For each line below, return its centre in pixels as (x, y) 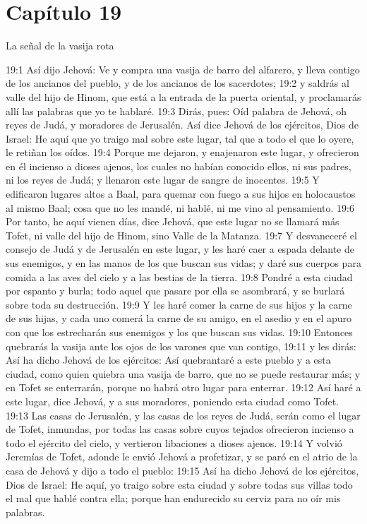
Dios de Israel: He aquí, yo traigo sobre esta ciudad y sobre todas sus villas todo (179, 484)
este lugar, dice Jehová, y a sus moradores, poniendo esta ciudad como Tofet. (172, 401)
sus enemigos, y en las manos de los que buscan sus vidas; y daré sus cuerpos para (183, 263)
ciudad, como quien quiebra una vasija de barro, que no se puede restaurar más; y (183, 373)
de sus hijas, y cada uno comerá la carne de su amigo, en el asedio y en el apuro (179, 318)
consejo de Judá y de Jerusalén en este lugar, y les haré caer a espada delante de (180, 249)
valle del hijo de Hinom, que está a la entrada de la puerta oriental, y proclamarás (183, 96)
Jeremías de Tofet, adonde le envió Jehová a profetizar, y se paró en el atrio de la (182, 457)
